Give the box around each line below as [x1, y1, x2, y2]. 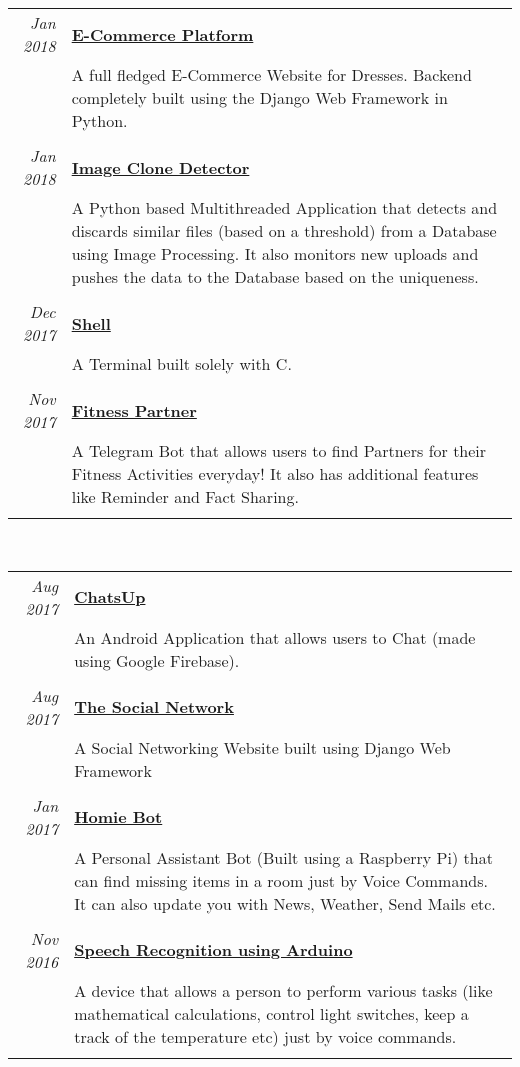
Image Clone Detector [71, 155, 250, 179]
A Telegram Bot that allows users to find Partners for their [71, 439, 487, 462]
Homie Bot [74, 805, 163, 829]
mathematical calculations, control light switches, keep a [74, 1001, 469, 1025]
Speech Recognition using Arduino [74, 938, 353, 962]
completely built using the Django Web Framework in [71, 86, 448, 109]
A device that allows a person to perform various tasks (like [74, 978, 493, 1002]
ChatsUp [74, 585, 146, 609]
